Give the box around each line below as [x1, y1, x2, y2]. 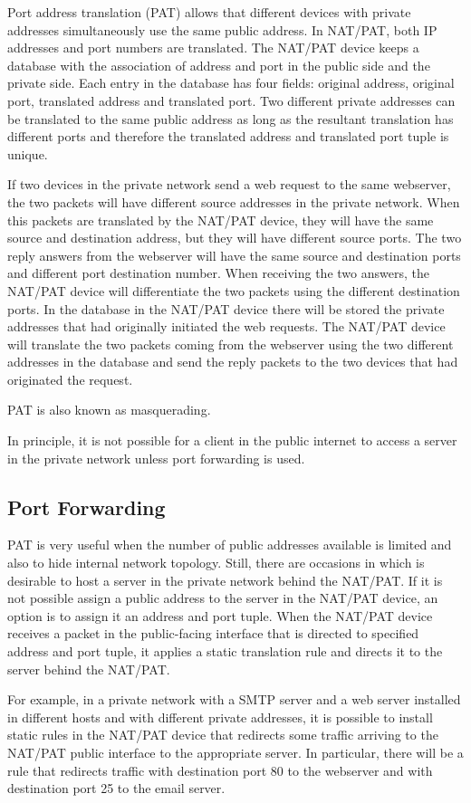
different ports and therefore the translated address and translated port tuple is [7, 127, 449, 146]
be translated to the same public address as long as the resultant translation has [7, 109, 454, 128]
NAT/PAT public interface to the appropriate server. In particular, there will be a [7, 742, 464, 761]
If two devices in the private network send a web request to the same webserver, [7, 175, 451, 194]
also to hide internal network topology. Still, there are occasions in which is [7, 553, 425, 572]
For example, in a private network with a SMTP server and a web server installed [7, 690, 461, 709]
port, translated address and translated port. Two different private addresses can [7, 91, 456, 110]
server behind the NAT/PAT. [7, 659, 170, 678]
